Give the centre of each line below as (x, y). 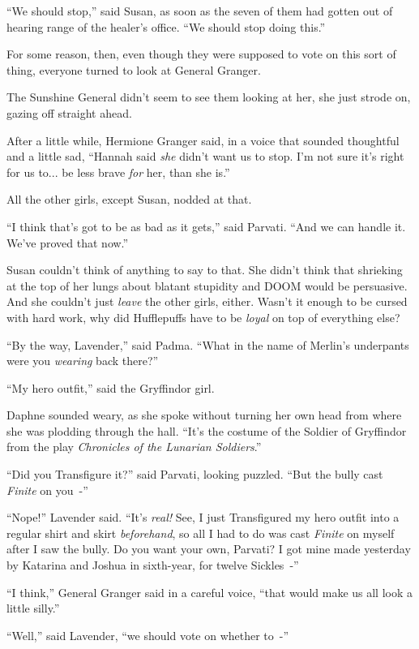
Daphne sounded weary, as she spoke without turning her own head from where (204, 415)
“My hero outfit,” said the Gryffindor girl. (111, 387)
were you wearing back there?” (83, 361)
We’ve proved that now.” (68, 242)
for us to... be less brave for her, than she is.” (118, 172)
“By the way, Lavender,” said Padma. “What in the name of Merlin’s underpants (208, 344)
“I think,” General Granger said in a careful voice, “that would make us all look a (210, 592)
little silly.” (33, 608)
